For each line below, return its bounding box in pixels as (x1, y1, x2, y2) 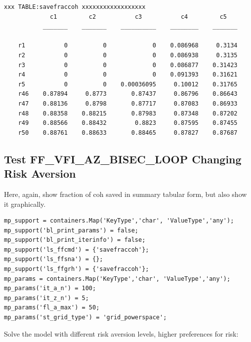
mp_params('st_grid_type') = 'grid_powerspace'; (4, 314, 167, 321)
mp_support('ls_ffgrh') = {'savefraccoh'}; (4, 266, 149, 273)
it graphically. (4, 198, 46, 209)
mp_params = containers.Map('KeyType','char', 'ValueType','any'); (4, 275, 231, 282)
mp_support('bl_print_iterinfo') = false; (4, 236, 146, 244)
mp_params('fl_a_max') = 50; (4, 304, 100, 311)
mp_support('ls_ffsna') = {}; (4, 256, 103, 263)
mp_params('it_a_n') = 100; (4, 285, 96, 292)
